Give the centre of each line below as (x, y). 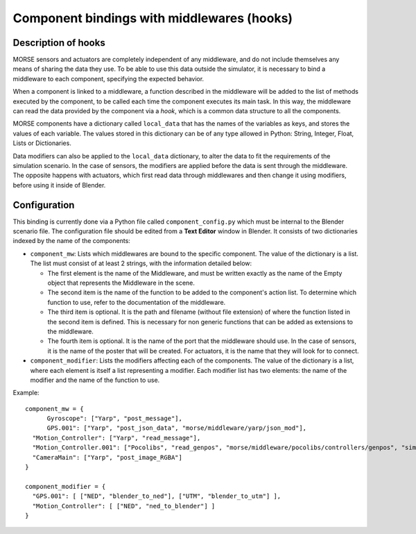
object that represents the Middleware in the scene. (121, 283)
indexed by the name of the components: (72, 241)
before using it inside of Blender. (59, 185)
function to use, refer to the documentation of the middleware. (137, 302)
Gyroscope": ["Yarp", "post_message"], (115, 419)
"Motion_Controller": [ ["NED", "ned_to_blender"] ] (124, 506)
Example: (26, 393)
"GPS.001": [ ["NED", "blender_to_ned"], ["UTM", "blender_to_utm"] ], (157, 496)
